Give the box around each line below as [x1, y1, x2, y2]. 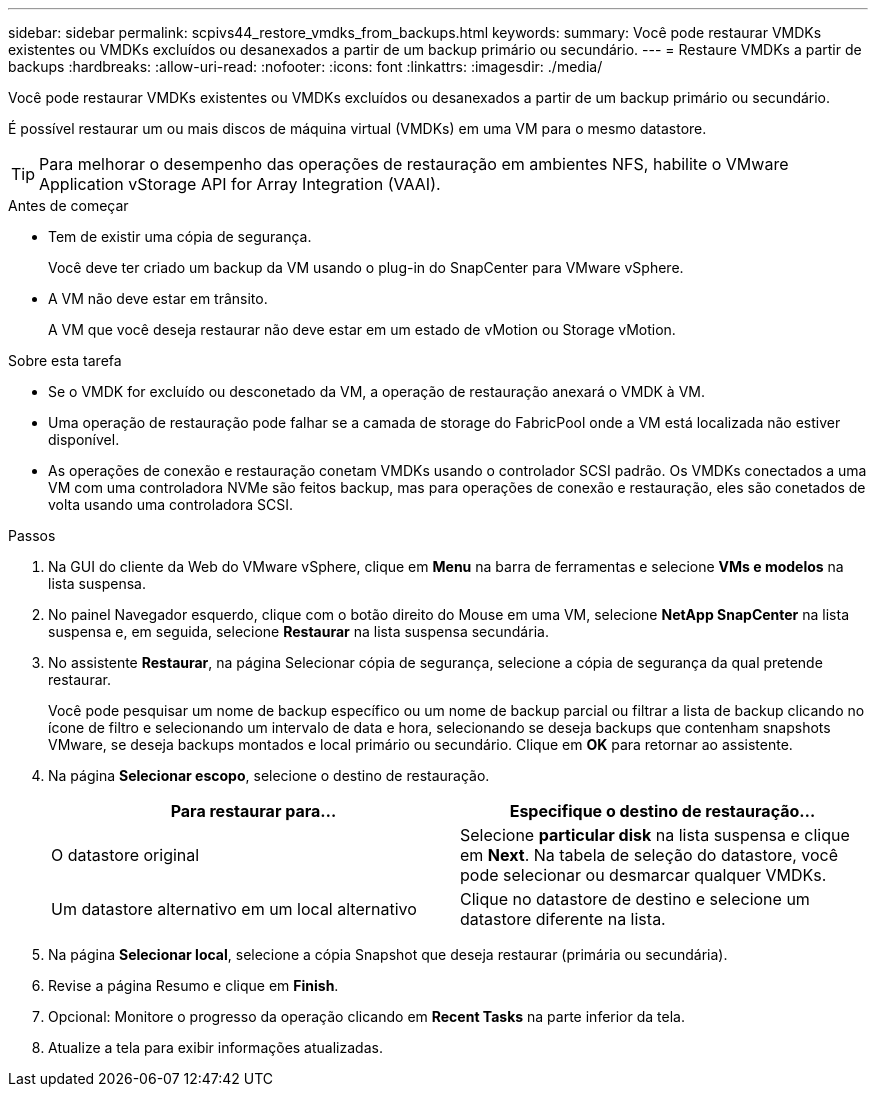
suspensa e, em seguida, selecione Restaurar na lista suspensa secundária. [48, 623, 549, 640]
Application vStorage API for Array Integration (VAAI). [39, 174, 441, 194]
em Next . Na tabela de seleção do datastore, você [460, 845, 839, 865]
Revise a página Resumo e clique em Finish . [48, 977, 339, 994]
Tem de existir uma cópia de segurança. [48, 228, 312, 245]
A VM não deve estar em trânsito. [48, 290, 268, 307]
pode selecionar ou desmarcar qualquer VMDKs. [460, 865, 827, 885]
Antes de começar [8, 197, 129, 214]
